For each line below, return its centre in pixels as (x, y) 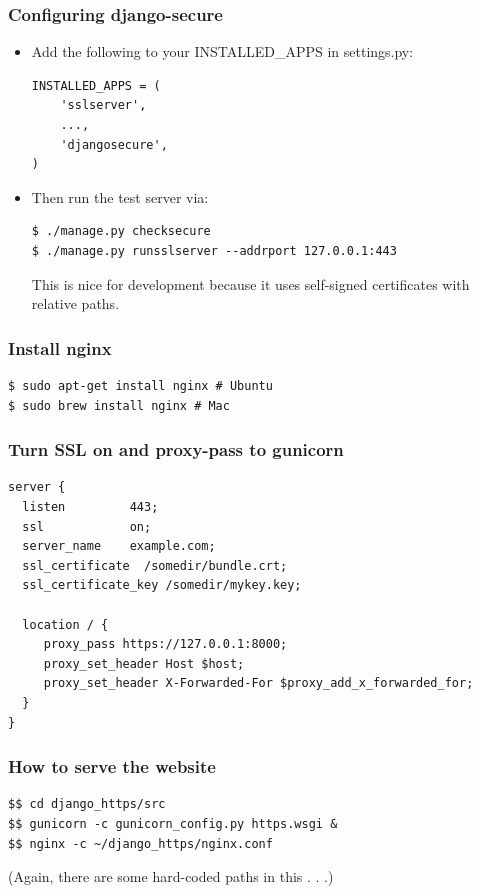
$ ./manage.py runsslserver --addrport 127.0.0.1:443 (214, 250)
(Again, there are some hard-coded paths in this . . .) (171, 876)
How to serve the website (112, 766)
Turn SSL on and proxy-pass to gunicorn (176, 449)
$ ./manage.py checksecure (121, 231)
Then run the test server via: (120, 196)
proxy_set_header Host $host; (144, 663)
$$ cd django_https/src (87, 804)
